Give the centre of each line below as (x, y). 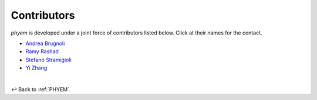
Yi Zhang (36, 68)
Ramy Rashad (42, 51)
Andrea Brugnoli (45, 43)
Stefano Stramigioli (48, 60)
